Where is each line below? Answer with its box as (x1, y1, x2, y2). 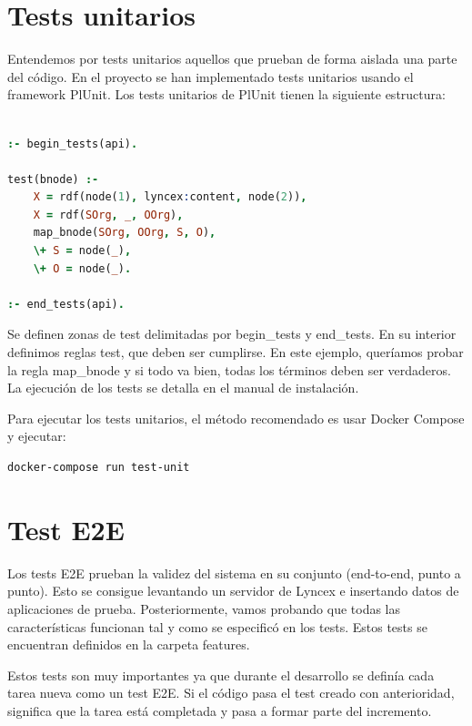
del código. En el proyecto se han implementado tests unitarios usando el (7, 66, 414, 86)
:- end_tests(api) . (7, 297, 125, 311)
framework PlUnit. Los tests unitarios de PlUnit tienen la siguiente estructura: (7, 85, 446, 104)
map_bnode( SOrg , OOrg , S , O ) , (33, 226, 216, 240)
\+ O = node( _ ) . (33, 261, 132, 275)
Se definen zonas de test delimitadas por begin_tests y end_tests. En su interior (7, 324, 457, 343)
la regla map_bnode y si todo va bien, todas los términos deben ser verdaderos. (7, 360, 451, 379)
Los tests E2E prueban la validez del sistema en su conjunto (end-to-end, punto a (7, 563, 461, 582)
